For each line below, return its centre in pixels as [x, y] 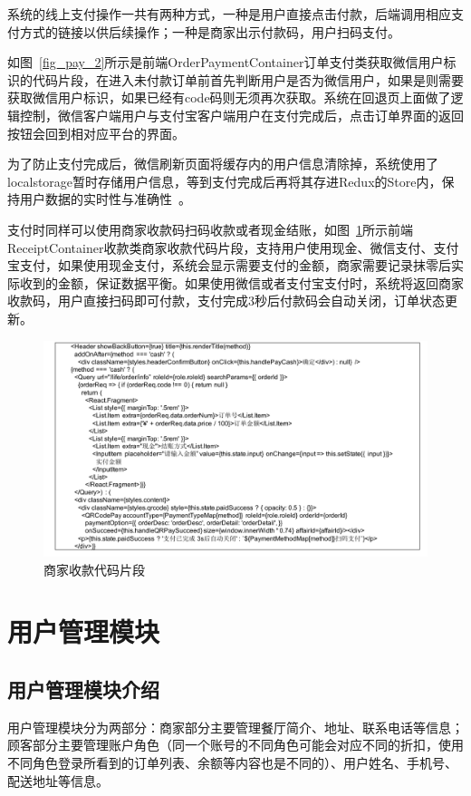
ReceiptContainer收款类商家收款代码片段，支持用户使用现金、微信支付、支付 [233, 247]
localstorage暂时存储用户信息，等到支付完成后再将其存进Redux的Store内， [225, 181]
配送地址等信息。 [58, 780]
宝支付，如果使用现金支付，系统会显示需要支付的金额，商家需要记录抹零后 [229, 265]
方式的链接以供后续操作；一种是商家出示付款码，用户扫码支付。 [210, 31]
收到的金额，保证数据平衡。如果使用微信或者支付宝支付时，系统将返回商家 [241, 282]
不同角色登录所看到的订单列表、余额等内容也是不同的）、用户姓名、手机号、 [232, 762]
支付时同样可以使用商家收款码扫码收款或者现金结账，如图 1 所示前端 [210, 229]
